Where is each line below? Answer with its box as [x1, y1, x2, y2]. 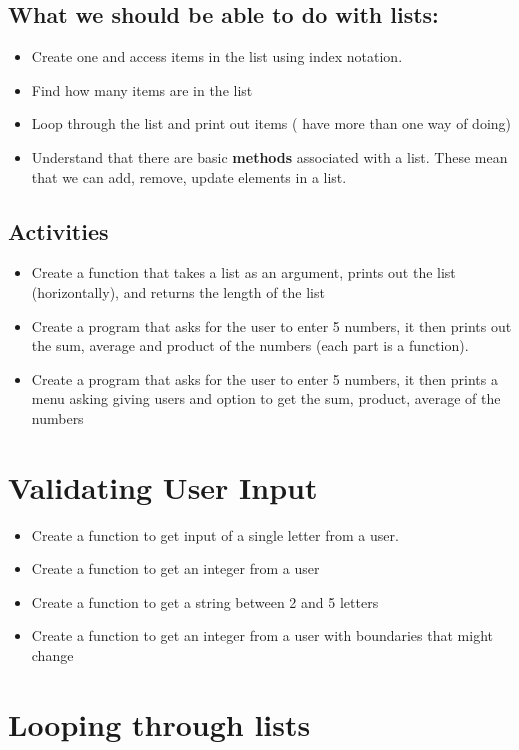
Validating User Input [8, 466, 318, 507]
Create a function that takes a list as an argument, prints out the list [31, 262, 456, 283]
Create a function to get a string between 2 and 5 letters [31, 591, 379, 612]
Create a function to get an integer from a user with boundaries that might [31, 625, 493, 646]
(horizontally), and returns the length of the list [31, 281, 325, 302]
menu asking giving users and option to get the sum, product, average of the [31, 388, 501, 409]
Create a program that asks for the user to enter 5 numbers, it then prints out [31, 315, 512, 336]
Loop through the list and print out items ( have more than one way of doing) [31, 113, 512, 134]
